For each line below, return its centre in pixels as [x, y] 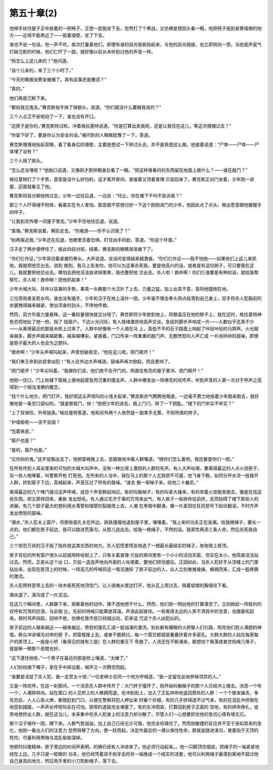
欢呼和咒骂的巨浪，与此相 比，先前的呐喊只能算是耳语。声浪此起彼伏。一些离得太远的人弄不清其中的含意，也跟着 [127, 611]
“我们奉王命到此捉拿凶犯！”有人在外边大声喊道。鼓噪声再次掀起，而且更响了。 [91, 361]
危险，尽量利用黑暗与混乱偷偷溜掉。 [47, 737]
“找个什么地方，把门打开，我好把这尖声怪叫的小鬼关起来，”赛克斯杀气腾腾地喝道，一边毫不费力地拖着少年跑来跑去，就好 [134, 396]
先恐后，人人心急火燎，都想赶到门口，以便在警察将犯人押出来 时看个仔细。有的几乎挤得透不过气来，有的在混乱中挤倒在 [134, 700]
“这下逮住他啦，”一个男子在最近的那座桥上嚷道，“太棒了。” [69, 658]
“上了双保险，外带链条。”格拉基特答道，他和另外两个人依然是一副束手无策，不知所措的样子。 [105, 413]
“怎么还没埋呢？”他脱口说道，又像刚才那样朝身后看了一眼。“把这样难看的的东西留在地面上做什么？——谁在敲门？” [128, 170]
